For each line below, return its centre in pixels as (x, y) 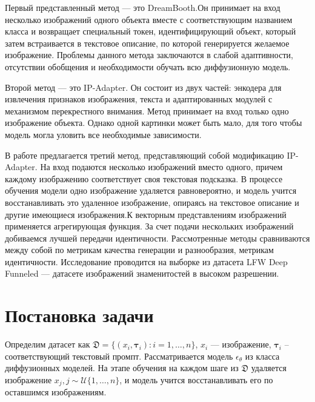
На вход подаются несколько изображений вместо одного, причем (161, 167)
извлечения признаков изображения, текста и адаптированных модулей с (139, 99)
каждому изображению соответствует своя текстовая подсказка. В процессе (144, 178)
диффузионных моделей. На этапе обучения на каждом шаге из (122, 368)
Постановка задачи (79, 315)
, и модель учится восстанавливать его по (196, 379)
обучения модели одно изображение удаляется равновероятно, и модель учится (151, 190)
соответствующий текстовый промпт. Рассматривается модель (119, 356)
